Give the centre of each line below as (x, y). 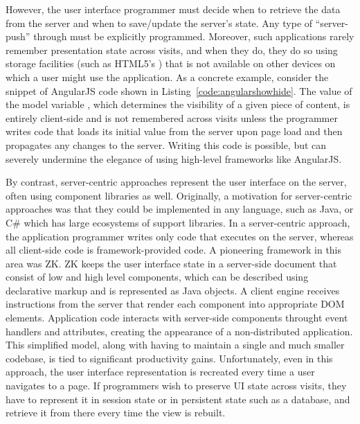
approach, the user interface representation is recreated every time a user (160, 372)
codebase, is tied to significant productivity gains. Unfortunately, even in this (169, 358)
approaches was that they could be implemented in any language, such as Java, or (180, 209)
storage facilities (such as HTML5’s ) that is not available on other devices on (171, 63)
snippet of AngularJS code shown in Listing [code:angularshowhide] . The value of (179, 90)
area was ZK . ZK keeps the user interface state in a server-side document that (171, 263)
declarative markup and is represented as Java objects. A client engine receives (173, 290)
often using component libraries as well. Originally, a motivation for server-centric (179, 195)
